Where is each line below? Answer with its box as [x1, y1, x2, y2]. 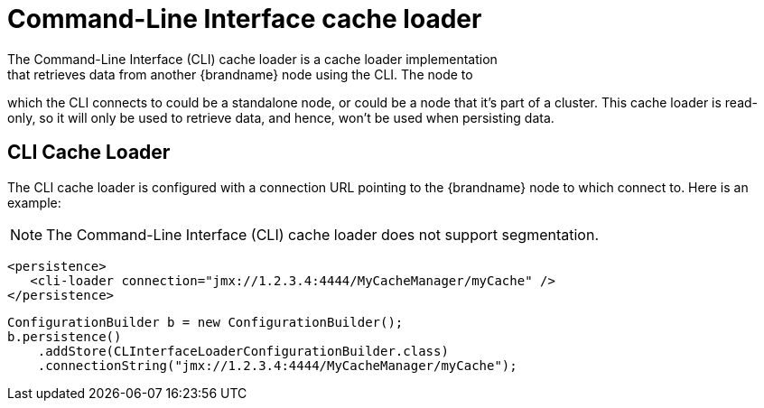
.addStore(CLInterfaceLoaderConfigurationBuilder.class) [37, 343, 449, 358]
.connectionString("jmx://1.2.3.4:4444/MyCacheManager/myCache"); [37, 357, 517, 373]
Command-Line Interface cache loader [7, 4, 482, 34]
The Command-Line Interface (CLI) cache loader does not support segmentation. [46, 225, 600, 244]
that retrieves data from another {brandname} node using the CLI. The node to [7, 66, 473, 82]
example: [7, 194, 61, 210]
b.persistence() [7, 329, 122, 344]
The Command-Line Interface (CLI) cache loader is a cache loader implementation [7, 51, 498, 67]
